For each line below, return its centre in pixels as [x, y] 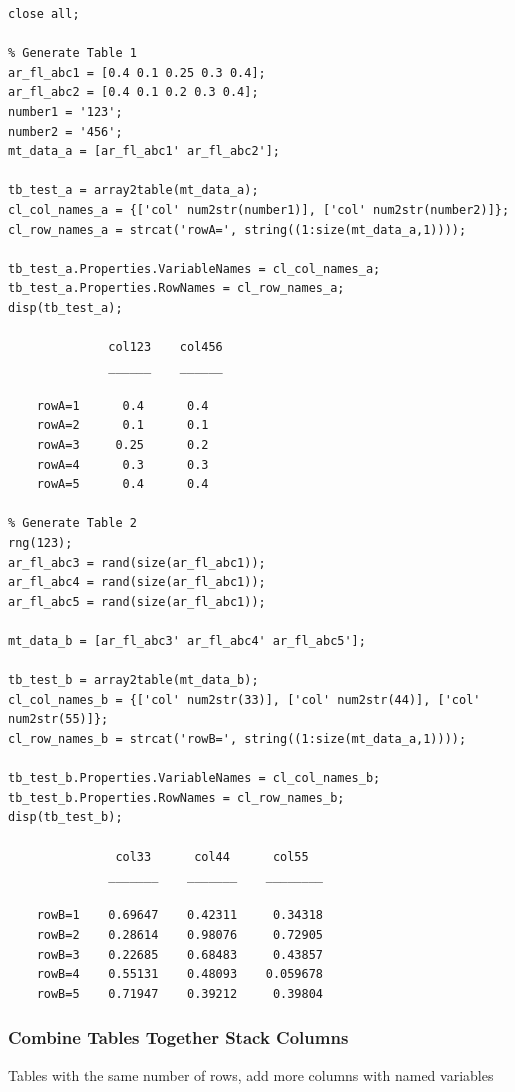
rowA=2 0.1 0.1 [122, 425]
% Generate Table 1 [72, 53]
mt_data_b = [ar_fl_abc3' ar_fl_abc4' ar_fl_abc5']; [187, 641]
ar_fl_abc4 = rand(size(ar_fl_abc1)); [137, 582]
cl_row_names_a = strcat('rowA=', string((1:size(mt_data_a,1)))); [237, 229]
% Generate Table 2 [72, 523]
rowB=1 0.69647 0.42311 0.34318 [179, 915]
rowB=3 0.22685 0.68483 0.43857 [179, 954]
